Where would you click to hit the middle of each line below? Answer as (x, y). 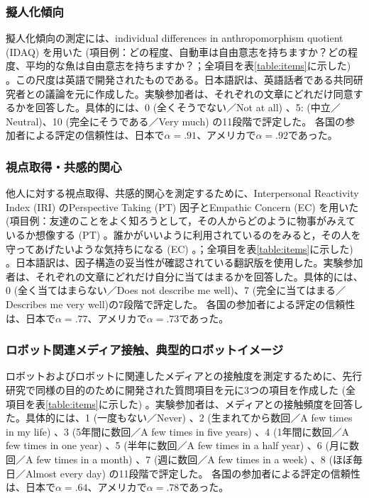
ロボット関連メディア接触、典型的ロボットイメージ (145, 350)
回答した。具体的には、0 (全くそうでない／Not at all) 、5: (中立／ (188, 107)
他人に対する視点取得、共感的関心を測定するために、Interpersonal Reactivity (182, 193)
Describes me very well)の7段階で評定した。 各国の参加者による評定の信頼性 (181, 304)
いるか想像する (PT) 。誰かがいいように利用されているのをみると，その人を (183, 234)
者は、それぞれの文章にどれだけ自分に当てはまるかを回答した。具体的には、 (184, 276)
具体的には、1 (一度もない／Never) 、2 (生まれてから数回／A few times (189, 418)
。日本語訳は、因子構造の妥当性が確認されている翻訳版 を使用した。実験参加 (184, 262)
